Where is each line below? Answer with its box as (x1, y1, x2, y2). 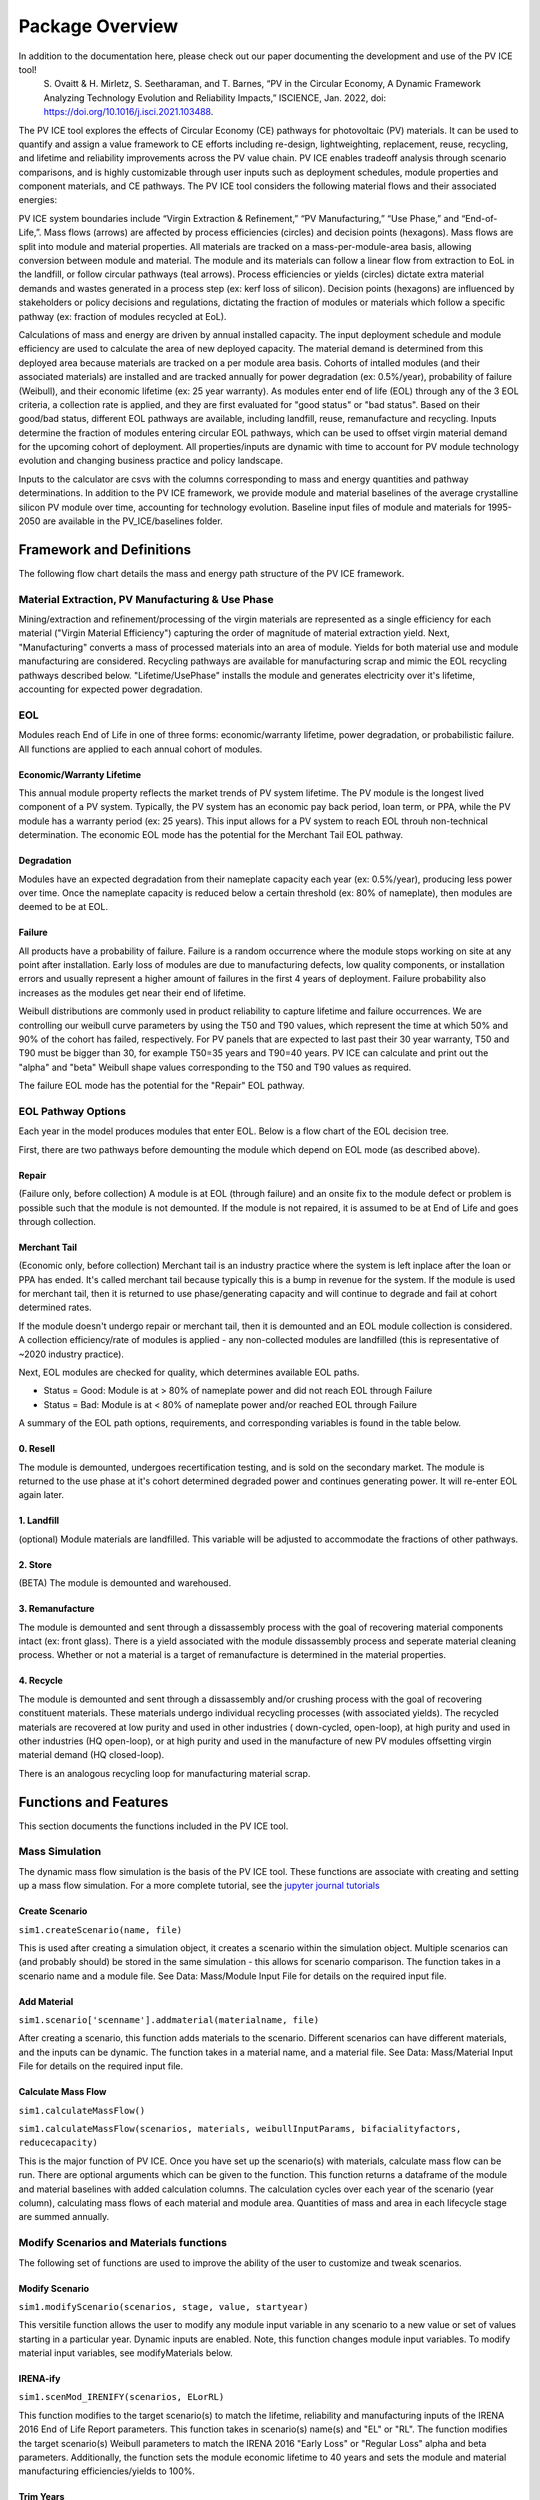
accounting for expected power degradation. (18, 683, 204, 695)
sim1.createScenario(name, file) (18, 1924, 183, 1935)
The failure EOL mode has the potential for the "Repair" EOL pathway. (18, 1080, 305, 1092)
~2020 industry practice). (18, 1348, 125, 1360)
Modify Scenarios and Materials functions (18, 2236, 227, 2250)
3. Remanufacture (18, 1603, 95, 1615)
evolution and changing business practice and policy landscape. (18, 455, 284, 467)
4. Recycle (18, 1675, 64, 1687)
